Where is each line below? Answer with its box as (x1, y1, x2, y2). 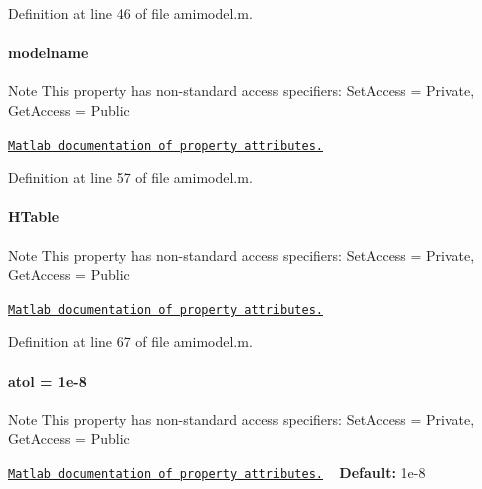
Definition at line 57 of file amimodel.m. (8, 167, 253, 188)
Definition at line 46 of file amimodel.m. (8, 3, 253, 23)
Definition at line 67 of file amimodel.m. (8, 331, 253, 352)
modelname (8, 42, 89, 63)
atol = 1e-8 (8, 370, 87, 391)
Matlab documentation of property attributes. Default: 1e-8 (8, 462, 426, 483)
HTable (8, 206, 60, 227)
